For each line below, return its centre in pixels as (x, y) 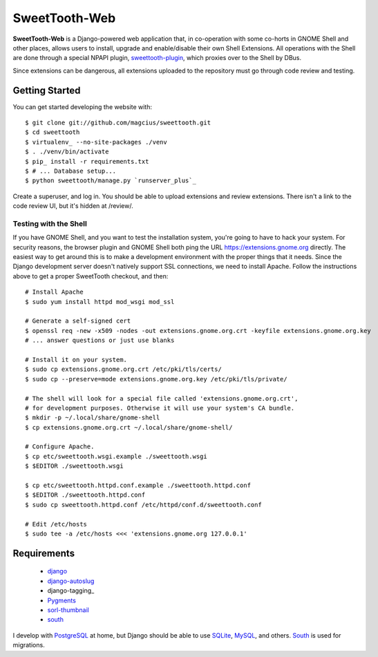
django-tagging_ (71, 591)
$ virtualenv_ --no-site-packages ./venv (96, 142)
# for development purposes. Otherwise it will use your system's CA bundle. (160, 408)
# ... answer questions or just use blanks (100, 341)
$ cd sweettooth (53, 132)
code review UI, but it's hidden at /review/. (73, 206)
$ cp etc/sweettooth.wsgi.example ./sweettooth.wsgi (116, 456)
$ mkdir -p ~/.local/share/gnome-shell (93, 418)
